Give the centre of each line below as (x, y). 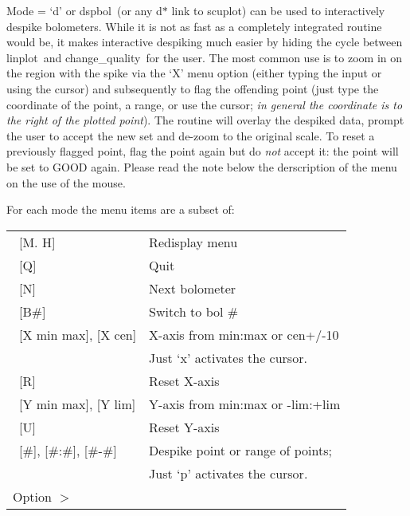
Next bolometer (193, 288)
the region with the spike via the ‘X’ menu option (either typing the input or (194, 73)
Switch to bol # (194, 311)
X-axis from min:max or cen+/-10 (244, 334)
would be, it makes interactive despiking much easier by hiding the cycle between (205, 42)
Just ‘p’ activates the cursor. (228, 473)
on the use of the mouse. (66, 182)
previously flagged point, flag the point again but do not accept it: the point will (203, 151)
